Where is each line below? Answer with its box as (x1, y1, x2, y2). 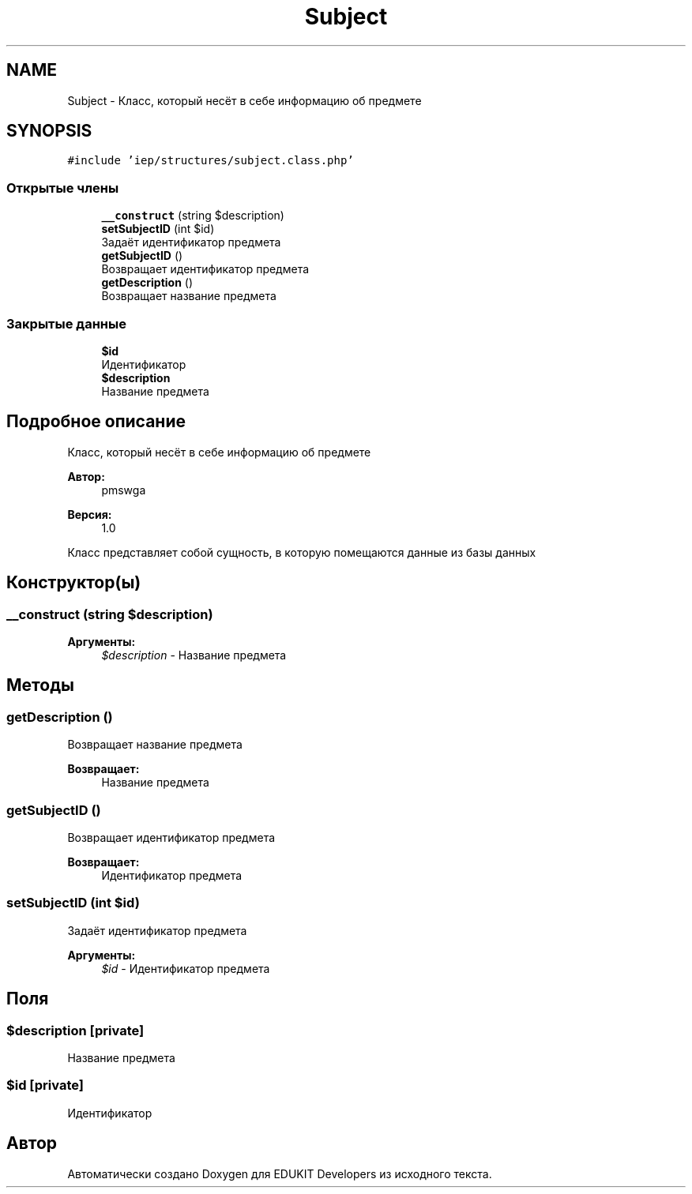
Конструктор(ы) (6, 573, 141, 593)
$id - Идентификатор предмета (101, 961, 270, 975)
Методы (6, 675, 74, 696)
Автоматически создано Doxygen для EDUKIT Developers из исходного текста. (67, 1166, 492, 1181)
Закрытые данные (6, 315, 126, 332)
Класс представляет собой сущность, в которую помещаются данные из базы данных (67, 545, 536, 559)
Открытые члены (6, 179, 119, 196)
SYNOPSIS (6, 121, 92, 141)
